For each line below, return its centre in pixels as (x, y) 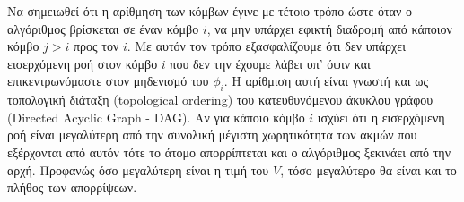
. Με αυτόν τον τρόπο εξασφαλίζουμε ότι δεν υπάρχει (266, 46)
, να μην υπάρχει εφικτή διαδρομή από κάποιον (329, 28)
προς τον (96, 46)
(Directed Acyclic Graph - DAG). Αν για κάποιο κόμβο (156, 117)
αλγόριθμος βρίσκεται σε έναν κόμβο (103, 28)
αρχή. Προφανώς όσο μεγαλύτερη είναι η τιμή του (138, 169)
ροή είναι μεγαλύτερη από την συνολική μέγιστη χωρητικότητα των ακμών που (212, 135)
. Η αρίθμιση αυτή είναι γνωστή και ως (326, 81)
